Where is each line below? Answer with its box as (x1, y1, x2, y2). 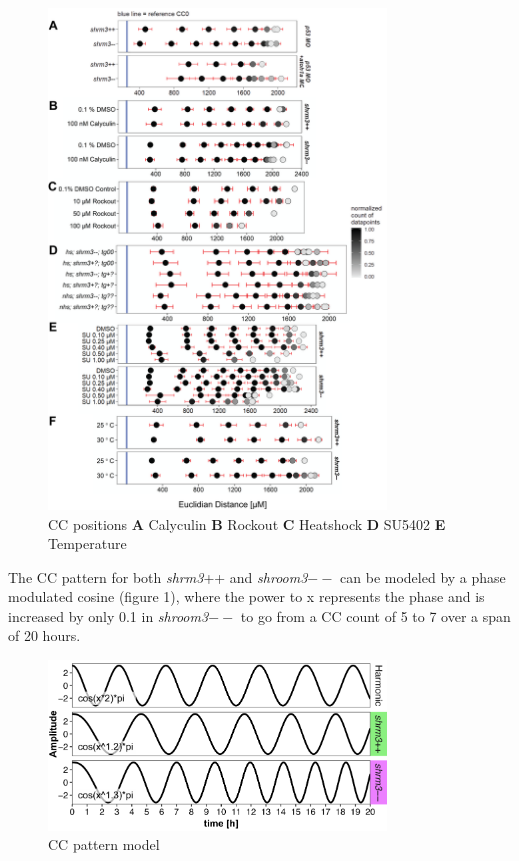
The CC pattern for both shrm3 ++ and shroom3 (8, 566, 308, 587)
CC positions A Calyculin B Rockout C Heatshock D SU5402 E (48, 513, 446, 534)
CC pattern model (48, 834, 160, 855)
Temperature (48, 533, 127, 554)
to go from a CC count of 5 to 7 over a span (240, 605, 511, 626)
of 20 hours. (8, 625, 81, 646)
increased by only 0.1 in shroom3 (8, 605, 209, 626)
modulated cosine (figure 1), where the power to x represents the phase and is (8, 586, 485, 607)
